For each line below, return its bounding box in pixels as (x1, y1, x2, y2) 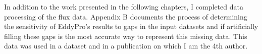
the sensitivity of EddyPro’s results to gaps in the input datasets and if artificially (4, 21, 258, 31)
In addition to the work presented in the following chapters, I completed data (4, 1, 243, 11)
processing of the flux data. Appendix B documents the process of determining (4, 11, 247, 21)
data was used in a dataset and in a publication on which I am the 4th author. (4, 40, 248, 51)
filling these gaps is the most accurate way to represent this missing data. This (4, 30, 247, 41)
